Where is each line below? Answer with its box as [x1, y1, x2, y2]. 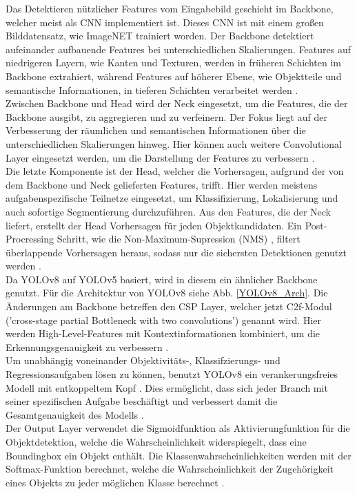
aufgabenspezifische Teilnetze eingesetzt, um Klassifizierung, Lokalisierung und [6, 191, 338, 205]
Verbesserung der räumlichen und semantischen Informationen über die [6, 123, 306, 137]
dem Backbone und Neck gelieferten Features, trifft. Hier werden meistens [6, 177, 318, 191]
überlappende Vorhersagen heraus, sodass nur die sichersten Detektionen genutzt [6, 245, 347, 259]
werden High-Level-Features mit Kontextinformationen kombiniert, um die [6, 326, 320, 341]
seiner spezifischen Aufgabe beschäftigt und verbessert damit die [6, 394, 278, 408]
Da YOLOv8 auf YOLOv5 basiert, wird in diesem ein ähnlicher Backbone [6, 272, 318, 286]
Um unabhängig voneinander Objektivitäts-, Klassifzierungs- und [6, 353, 280, 368]
